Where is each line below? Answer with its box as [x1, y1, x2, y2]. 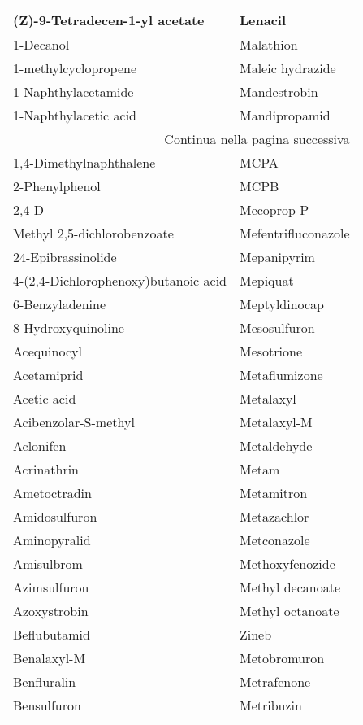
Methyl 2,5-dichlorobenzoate [13, 224, 174, 242]
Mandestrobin [239, 82, 318, 101]
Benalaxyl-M [13, 649, 86, 667]
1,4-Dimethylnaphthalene [13, 153, 156, 172]
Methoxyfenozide [239, 554, 335, 573]
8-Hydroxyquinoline [13, 318, 124, 337]
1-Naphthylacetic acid [13, 106, 137, 124]
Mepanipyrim [239, 247, 315, 266]
